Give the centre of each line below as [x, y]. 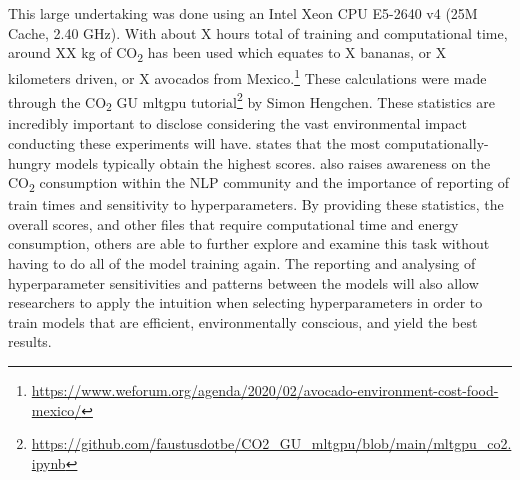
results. [30, 341]
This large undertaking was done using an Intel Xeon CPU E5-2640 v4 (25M [243, 13]
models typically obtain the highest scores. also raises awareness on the [273, 162]
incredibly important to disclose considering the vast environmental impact [237, 123]
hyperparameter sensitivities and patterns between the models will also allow [243, 282]
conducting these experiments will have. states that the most [194, 142]
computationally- [436, 142]
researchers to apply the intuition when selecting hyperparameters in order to [245, 302]
